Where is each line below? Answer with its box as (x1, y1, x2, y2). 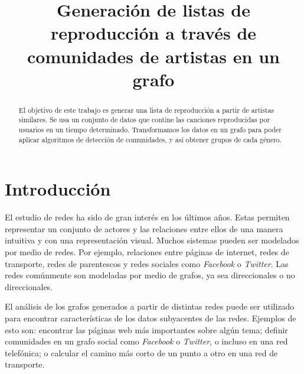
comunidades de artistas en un (27, 44, 280, 68)
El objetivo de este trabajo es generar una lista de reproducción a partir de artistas (18, 105, 274, 115)
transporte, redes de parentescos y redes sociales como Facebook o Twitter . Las (5, 257, 289, 269)
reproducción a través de (50, 21, 257, 45)
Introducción (5, 177, 111, 201)
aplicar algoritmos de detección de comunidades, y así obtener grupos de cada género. (18, 134, 282, 144)
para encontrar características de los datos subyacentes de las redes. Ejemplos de (5, 312, 296, 324)
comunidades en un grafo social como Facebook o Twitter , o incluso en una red (5, 335, 288, 347)
